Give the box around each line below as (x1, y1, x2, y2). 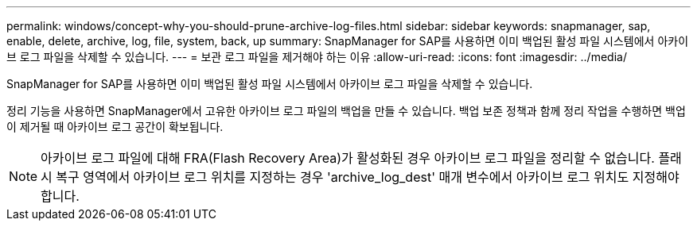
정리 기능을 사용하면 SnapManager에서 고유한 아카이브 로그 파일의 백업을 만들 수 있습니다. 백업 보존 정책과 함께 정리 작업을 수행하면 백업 (6, 104, 686, 117)
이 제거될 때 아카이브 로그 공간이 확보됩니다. (6, 120, 224, 133)
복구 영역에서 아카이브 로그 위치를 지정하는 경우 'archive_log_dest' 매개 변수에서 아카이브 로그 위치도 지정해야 (56, 169, 679, 185)
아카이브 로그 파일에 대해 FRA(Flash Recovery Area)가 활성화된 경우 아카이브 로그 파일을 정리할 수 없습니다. (41, 150, 655, 166)
